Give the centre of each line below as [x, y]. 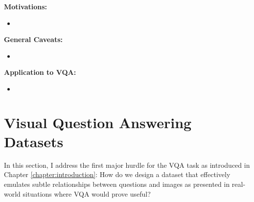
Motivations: [26, 6]
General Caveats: [33, 39]
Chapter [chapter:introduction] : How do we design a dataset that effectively [117, 174]
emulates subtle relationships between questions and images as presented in [117, 184]
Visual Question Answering [98, 122]
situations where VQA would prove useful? [87, 193]
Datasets [34, 141]
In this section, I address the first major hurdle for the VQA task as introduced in [127, 165]
